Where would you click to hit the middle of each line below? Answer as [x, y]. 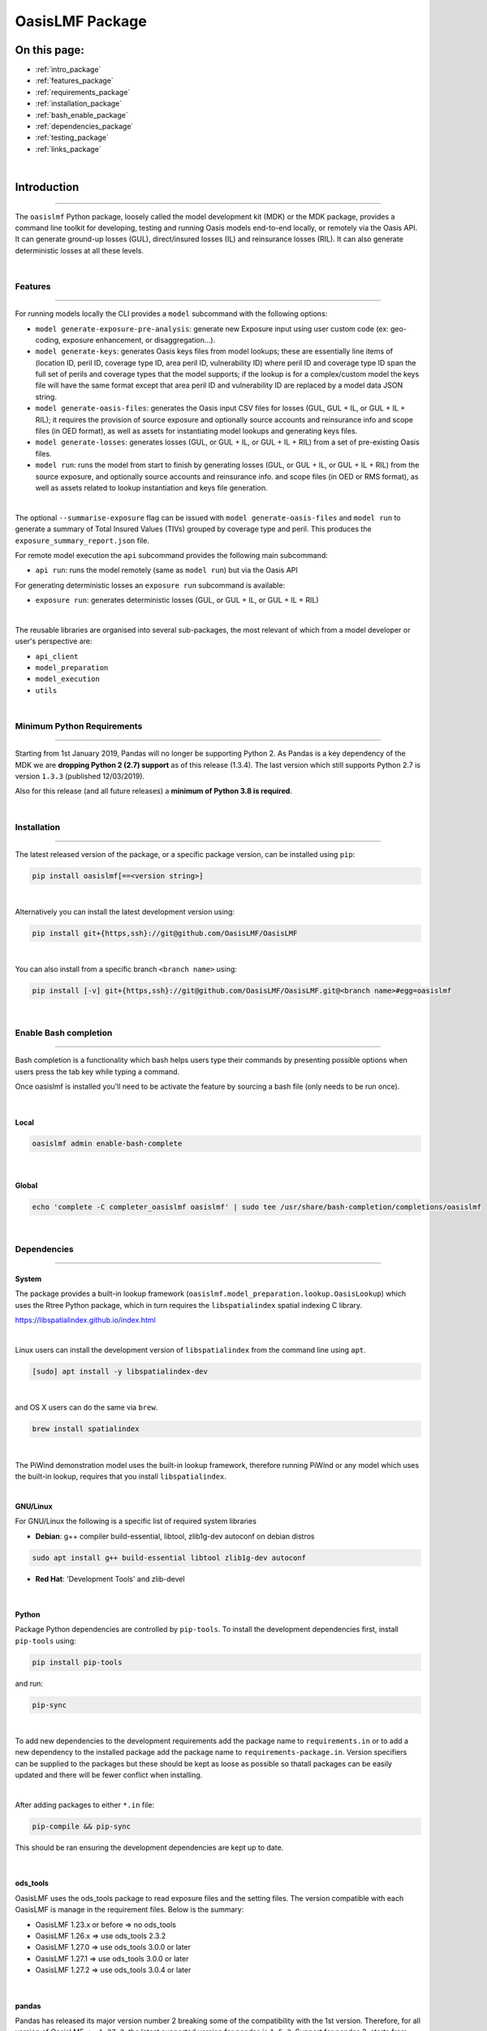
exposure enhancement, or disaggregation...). [139, 340]
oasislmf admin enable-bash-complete [107, 1144]
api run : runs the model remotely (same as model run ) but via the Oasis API [166, 570]
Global [26, 1185]
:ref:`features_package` [74, 80]
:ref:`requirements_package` [83, 92]
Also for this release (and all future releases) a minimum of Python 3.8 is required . [153, 791]
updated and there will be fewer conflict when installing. [109, 1775]
